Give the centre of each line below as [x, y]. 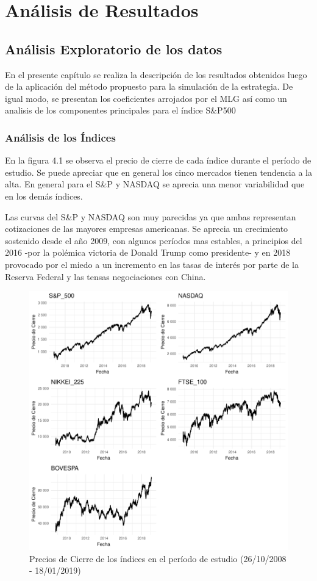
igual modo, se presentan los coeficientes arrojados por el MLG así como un [146, 98]
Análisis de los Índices [60, 137]
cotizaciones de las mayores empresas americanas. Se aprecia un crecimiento [147, 229]
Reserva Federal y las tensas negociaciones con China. [105, 276]
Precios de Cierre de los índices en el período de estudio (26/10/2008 [158, 558]
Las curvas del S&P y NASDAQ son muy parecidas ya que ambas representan [151, 216]
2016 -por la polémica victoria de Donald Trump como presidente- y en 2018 [148, 252]
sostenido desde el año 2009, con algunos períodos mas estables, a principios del [154, 240]
